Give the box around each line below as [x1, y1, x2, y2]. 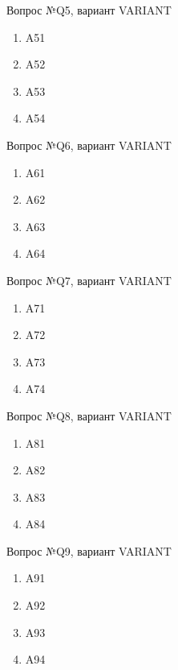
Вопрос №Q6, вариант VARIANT [6, 136, 172, 153]
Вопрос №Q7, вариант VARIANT [6, 271, 172, 288]
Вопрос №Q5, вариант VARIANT [6, 2, 172, 18]
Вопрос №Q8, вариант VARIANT [6, 407, 172, 424]
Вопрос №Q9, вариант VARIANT [6, 542, 172, 559]
